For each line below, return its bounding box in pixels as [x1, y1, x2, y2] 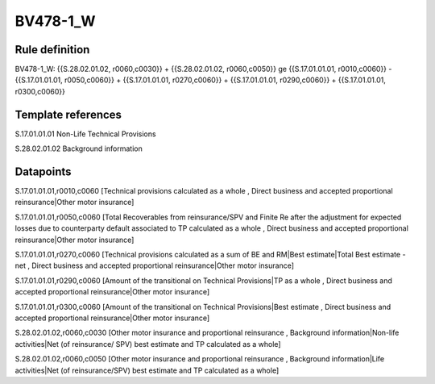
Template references [14, 107, 122, 121]
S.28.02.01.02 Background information [14, 144, 143, 153]
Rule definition [14, 43, 90, 56]
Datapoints [14, 165, 72, 178]
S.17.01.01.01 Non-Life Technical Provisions [14, 129, 156, 139]
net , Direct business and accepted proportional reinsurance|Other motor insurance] [14, 261, 294, 270]
